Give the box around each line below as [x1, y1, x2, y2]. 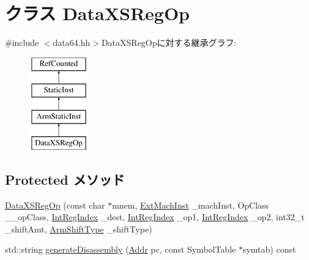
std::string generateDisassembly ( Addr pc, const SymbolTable [5, 243, 236, 256]
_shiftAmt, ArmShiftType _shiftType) [5, 222, 152, 235]
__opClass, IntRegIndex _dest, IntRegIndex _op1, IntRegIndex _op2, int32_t [5, 210, 305, 223]
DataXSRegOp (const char [5, 198, 105, 211]
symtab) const [242, 243, 296, 256]
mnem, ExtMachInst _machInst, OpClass [112, 198, 269, 211]
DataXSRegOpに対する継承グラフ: [101, 36, 237, 49]
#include [5, 36, 39, 49]
